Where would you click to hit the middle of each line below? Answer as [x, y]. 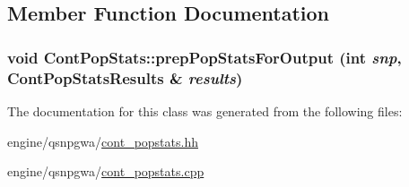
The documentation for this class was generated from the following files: [205, 110]
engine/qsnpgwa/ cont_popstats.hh [103, 141]
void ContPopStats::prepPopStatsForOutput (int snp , [204, 57]
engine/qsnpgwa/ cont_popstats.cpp [106, 171]
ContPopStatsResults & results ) [125, 77]
